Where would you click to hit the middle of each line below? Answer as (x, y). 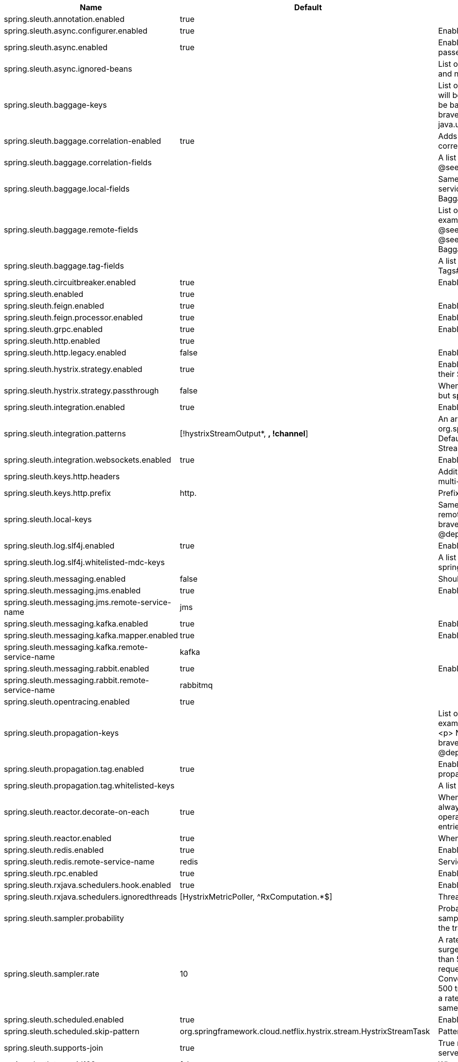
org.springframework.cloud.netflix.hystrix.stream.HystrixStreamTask (305, 1031)
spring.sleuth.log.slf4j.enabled (59, 546)
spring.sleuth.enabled (44, 294)
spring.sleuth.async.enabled (56, 47)
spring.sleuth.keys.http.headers (62, 476)
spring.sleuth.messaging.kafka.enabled (76, 624)
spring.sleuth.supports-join (54, 1048)
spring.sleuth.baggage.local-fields (67, 189)
